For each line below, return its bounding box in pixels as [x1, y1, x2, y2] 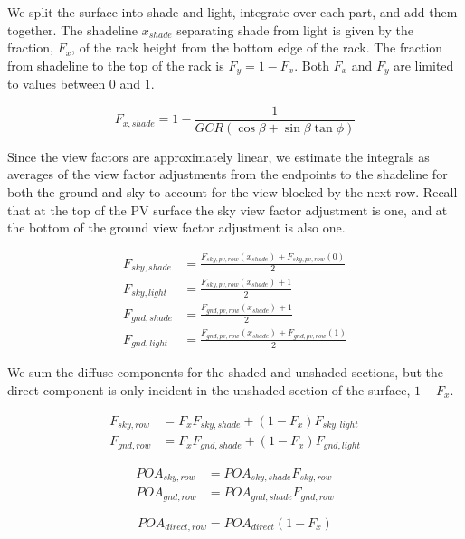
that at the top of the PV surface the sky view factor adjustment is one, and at [7, 200, 448, 219]
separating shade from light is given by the [176, 20, 413, 39]
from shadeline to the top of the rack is [7, 55, 224, 74]
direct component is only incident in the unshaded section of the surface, [7, 381, 411, 400]
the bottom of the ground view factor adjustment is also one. [7, 218, 346, 237]
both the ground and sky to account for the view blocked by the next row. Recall [7, 183, 458, 202]
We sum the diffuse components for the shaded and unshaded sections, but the [7, 363, 444, 382]
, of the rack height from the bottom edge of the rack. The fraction [71, 38, 443, 57]
